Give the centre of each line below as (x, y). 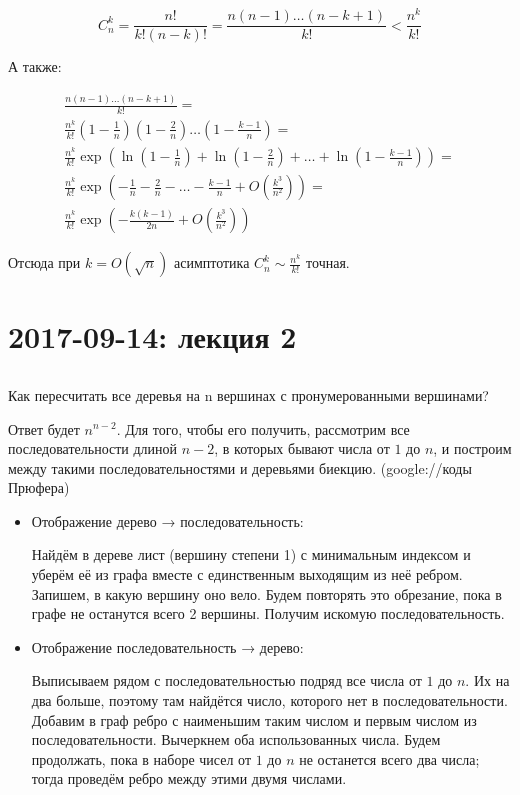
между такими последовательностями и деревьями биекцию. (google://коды (240, 467)
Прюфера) (39, 487)
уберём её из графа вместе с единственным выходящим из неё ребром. (247, 574)
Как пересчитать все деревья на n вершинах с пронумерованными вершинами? (248, 394)
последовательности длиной (93, 448)
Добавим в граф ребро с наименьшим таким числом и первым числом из (254, 719)
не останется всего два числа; (389, 758)
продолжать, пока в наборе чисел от (141, 758)
